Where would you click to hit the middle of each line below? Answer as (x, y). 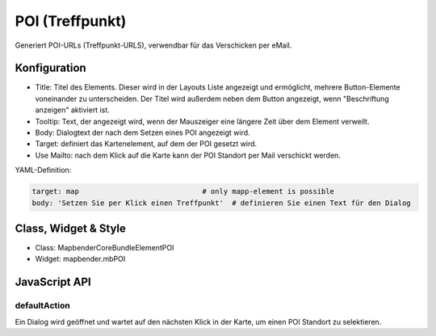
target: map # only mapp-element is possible (183, 191)
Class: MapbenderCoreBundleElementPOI (105, 248)
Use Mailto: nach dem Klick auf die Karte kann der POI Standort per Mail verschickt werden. (188, 155)
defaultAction (42, 305)
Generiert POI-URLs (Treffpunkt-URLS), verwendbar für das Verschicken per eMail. (153, 45)
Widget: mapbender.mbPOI (80, 259)
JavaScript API (53, 282)
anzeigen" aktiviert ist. (73, 110)
